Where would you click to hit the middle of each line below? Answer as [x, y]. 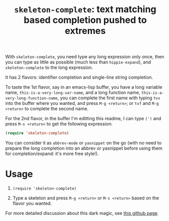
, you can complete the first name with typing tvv [109, 98]
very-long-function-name [31, 98]
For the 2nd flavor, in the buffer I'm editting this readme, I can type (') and [83, 119]
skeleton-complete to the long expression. [49, 67]
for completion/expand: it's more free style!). [52, 154]
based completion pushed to [85, 20]
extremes [85, 31]
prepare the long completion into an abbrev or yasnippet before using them [84, 149]
